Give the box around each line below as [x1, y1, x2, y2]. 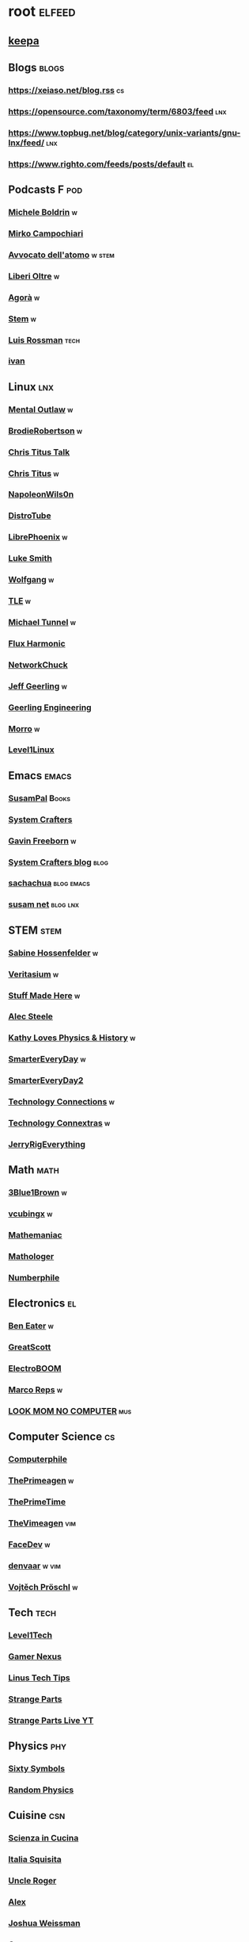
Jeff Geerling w [8, 681, 67, 692]
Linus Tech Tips [8, 1672, 70, 1683]
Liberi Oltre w [8, 271, 60, 282]
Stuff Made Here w [8, 990, 81, 1001]
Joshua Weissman [8, 1918, 81, 1929]
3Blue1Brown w [8, 1187, 67, 1198]
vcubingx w [8, 1208, 53, 1219]
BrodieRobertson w [8, 425, 83, 436]
